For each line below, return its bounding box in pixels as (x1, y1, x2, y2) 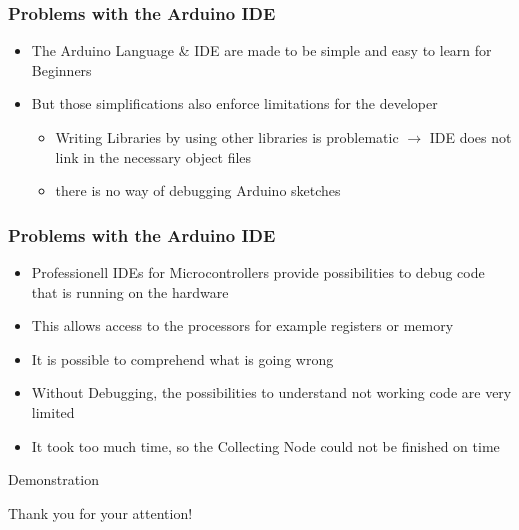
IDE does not (429, 127, 512, 147)
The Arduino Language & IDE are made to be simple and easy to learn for (31, 40, 492, 61)
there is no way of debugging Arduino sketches (55, 180, 341, 201)
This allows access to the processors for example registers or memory (31, 315, 454, 336)
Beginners (31, 59, 92, 80)
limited (31, 401, 75, 422)
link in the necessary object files (55, 146, 252, 167)
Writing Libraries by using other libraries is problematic (55, 127, 399, 147)
